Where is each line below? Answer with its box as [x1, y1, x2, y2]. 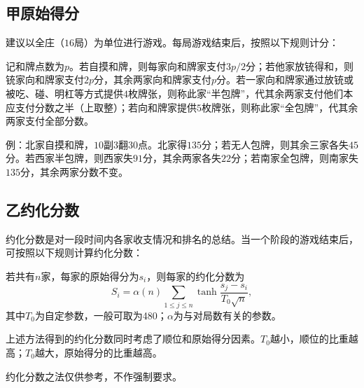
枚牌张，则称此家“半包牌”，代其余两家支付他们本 [128, 85, 353, 100]
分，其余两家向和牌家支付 [94, 72, 212, 87]
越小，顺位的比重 [269, 331, 349, 346]
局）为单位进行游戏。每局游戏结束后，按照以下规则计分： [74, 35, 339, 50]
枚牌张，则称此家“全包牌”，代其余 [202, 99, 358, 114]
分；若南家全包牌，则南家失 [231, 151, 358, 165]
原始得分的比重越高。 [64, 345, 162, 359]
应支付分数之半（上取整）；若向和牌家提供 [6, 99, 197, 114]
